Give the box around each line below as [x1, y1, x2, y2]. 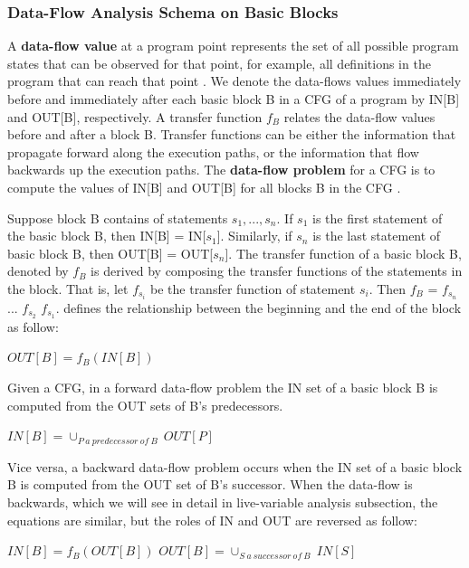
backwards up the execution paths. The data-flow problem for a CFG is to [7, 160, 435, 179]
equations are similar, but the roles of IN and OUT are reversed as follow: [7, 510, 417, 529]
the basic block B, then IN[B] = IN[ [7, 226, 206, 245]
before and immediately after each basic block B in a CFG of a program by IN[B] [7, 90, 460, 108]
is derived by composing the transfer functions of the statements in [91, 261, 463, 280]
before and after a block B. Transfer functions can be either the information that [7, 125, 456, 144]
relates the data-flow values [283, 107, 435, 126]
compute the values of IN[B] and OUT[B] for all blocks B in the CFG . [7, 177, 401, 196]
